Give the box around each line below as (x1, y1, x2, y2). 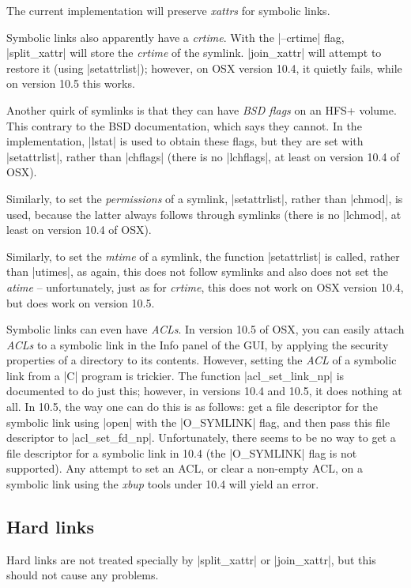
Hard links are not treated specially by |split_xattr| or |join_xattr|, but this (6, 551, 376, 567)
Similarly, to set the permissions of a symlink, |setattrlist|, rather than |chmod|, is (6, 190, 403, 206)
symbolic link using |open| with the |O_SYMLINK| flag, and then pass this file (6, 413, 390, 430)
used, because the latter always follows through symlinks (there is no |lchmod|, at (6, 205, 402, 222)
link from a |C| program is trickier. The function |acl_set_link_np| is (6, 367, 345, 383)
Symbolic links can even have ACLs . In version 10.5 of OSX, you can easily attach (6, 321, 405, 337)
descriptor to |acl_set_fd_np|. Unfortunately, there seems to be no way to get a (6, 429, 396, 446)
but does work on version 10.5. (6, 294, 155, 311)
